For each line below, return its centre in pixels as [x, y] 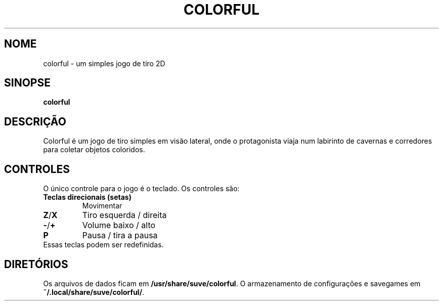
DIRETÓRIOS [36, 264]
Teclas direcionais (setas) [87, 197]
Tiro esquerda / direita [124, 215]
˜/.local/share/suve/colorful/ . [94, 292]
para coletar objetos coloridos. [94, 150]
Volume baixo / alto [119, 225]
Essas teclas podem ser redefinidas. [103, 245]
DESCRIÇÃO [35, 121]
